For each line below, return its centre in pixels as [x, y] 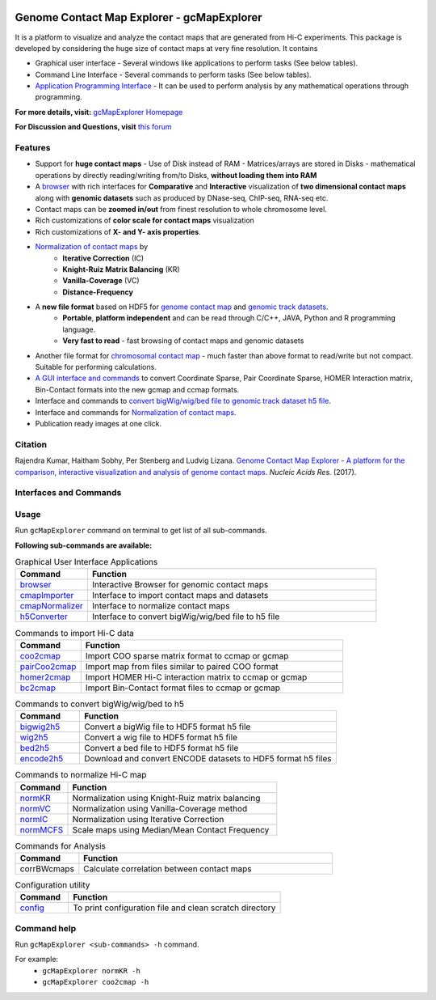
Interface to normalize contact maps [161, 606]
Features [33, 148]
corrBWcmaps [47, 868]
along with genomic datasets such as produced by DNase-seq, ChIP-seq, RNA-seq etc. [182, 197]
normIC [34, 819]
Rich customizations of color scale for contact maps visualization [145, 220]
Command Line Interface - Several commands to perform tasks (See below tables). [173, 74]
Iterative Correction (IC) [103, 258]
